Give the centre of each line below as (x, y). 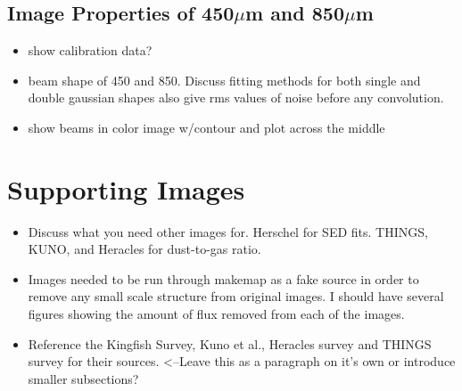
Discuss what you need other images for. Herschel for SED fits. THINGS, (228, 231)
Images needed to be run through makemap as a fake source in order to (223, 278)
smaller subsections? (83, 378)
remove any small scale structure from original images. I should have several (236, 296)
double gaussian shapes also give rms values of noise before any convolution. (236, 98)
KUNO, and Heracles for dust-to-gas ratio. (144, 249)
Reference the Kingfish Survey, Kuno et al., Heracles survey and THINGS (230, 343)
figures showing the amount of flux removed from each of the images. (216, 314)
